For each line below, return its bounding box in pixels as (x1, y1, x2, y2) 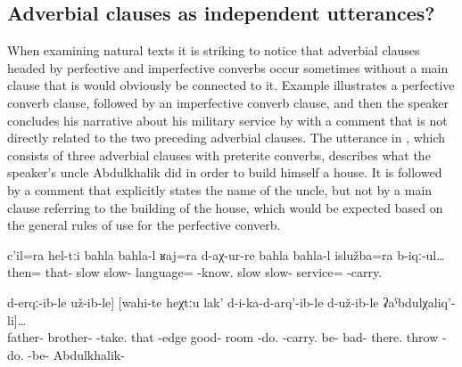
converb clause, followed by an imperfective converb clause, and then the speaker (7, 93, 450, 111)
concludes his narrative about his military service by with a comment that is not (7, 110, 448, 129)
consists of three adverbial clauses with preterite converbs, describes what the (7, 145, 431, 164)
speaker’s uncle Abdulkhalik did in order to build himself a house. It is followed (7, 163, 442, 182)
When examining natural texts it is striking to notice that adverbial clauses (7, 41, 420, 60)
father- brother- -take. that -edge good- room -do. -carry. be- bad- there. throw (7, 328, 439, 347)
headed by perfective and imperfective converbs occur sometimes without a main (7, 58, 449, 77)
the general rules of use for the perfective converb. (7, 216, 281, 234)
